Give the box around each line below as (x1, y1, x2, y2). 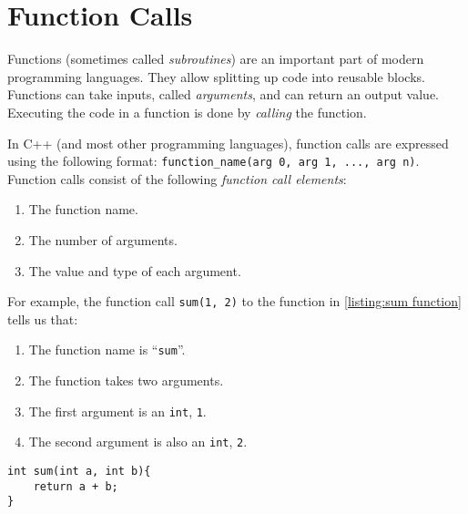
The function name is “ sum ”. (28, 340, 186, 359)
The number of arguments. (28, 230, 178, 249)
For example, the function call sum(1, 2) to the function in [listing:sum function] (7, 292, 462, 311)
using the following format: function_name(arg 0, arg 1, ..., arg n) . (7, 151, 420, 170)
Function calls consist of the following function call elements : (7, 169, 347, 188)
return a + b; (33, 479, 118, 493)
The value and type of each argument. (28, 261, 241, 280)
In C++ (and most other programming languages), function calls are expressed (7, 133, 449, 152)
